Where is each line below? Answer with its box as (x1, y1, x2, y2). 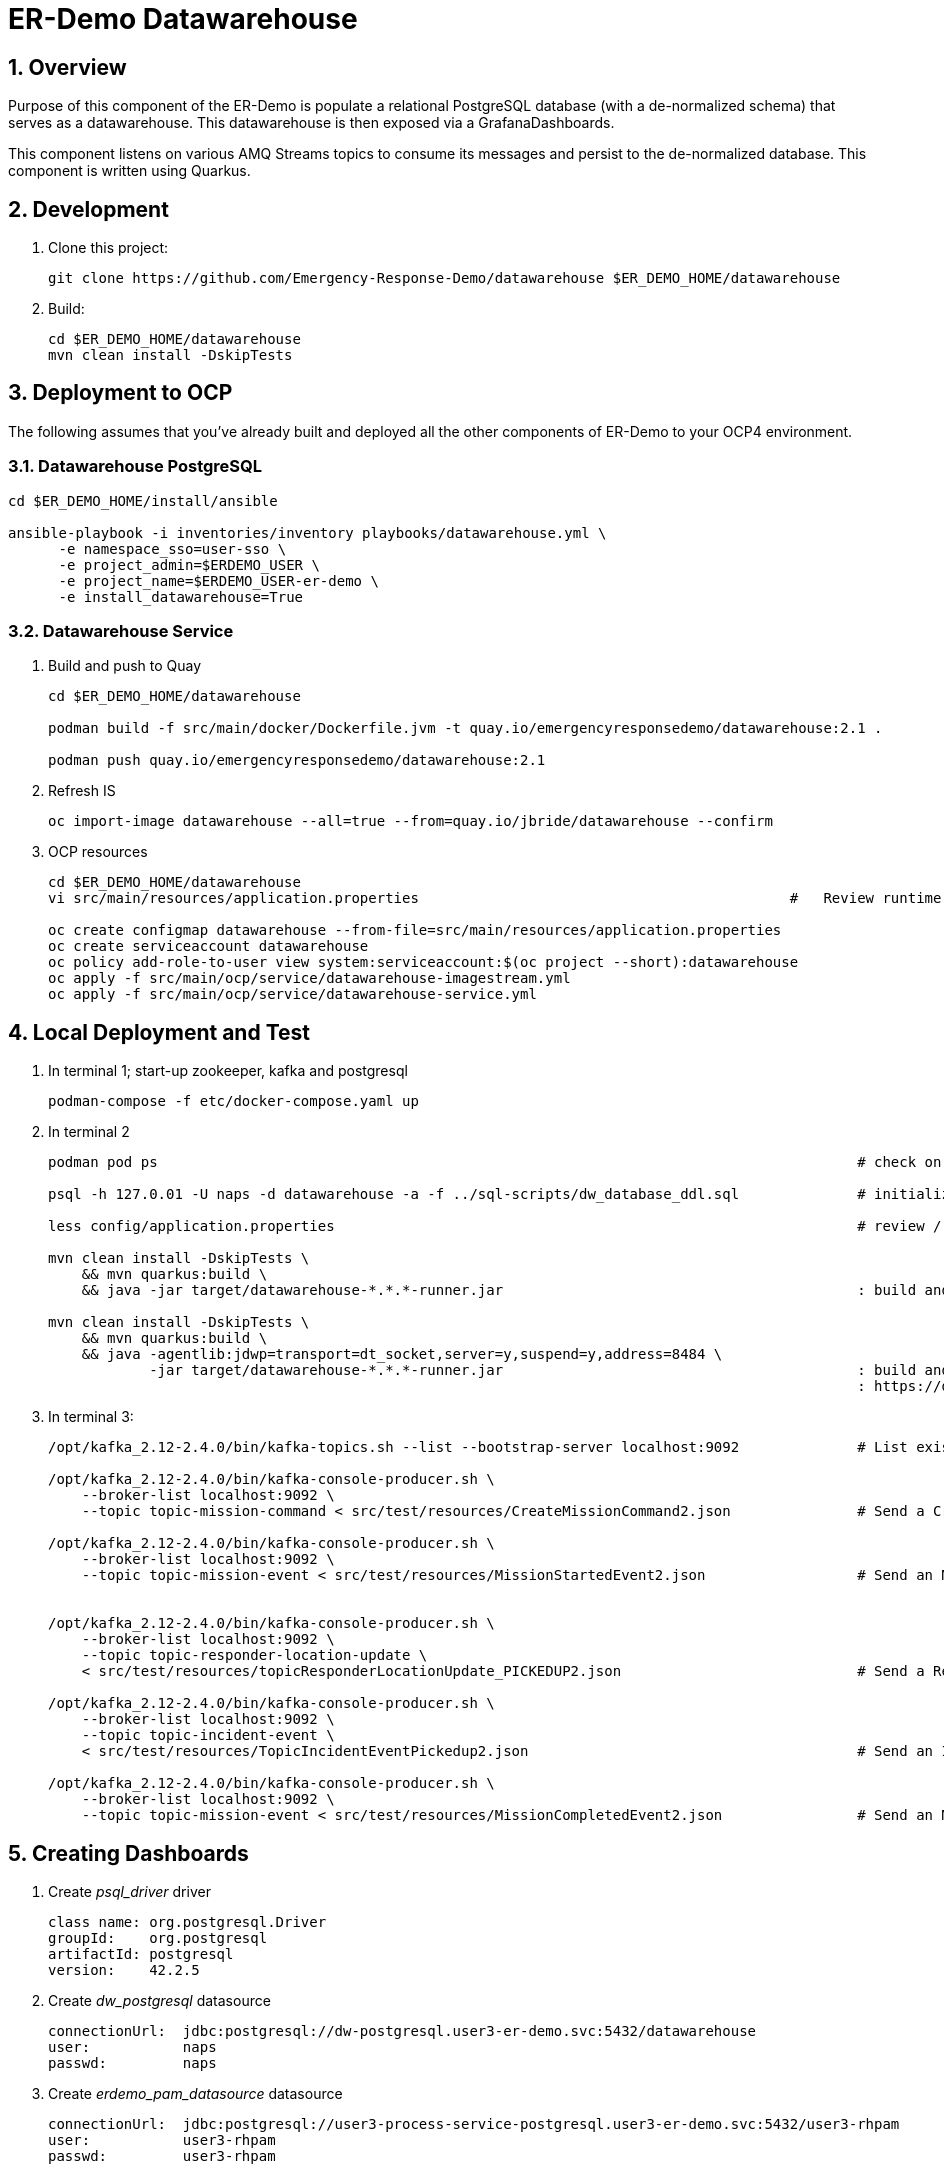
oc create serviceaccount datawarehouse (48, 938, 369, 955)
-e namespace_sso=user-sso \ (58, 540, 287, 557)
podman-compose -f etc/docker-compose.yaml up (48, 1093, 419, 1110)
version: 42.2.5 (48, 1962, 200, 1979)
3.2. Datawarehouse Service (8, 620, 234, 641)
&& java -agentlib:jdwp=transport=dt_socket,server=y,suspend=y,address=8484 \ (81, 1346, 723, 1363)
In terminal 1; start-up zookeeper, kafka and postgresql (48, 1062, 408, 1080)
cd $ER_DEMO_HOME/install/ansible (8, 492, 278, 509)
